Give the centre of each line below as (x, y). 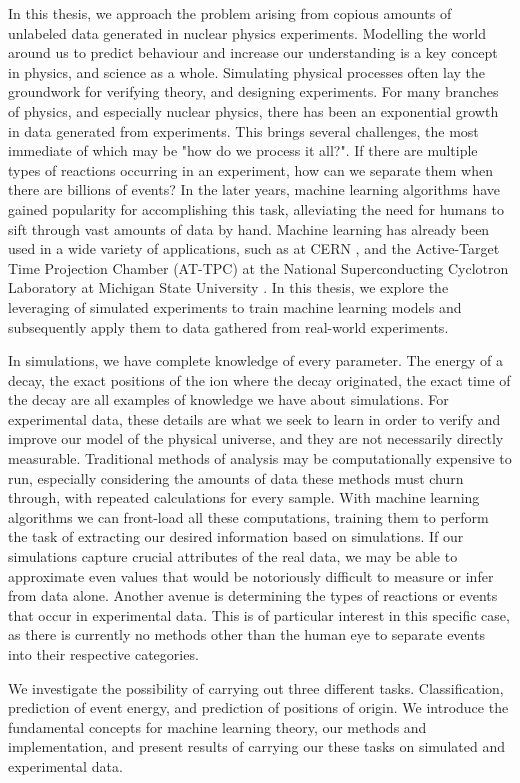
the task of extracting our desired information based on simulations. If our (236, 536)
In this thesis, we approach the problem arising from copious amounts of (230, 13)
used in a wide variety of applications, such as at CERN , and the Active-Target (254, 248)
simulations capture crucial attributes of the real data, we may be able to (233, 556)
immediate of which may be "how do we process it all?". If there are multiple (243, 150)
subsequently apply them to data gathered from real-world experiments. (228, 326)
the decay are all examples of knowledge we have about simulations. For (228, 399)
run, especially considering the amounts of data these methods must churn (236, 477)
